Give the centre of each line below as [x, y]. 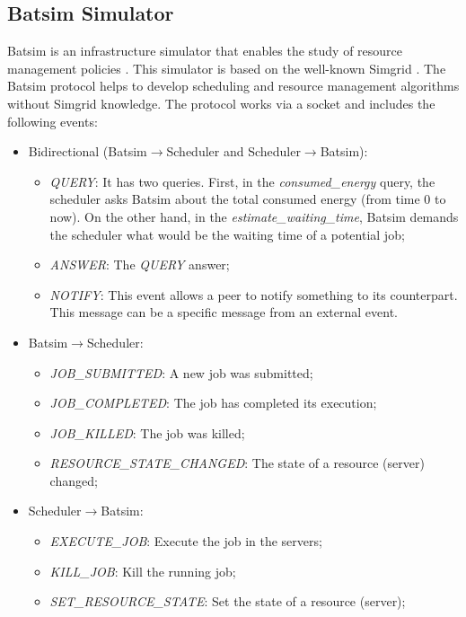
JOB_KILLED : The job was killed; [147, 432]
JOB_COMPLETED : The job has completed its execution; [213, 403]
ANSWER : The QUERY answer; [140, 264]
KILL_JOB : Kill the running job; [143, 571]
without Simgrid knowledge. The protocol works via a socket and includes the [221, 103]
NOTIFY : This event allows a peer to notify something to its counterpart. [254, 294]
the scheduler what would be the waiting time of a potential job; [227, 234]
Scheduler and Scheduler [233, 151]
